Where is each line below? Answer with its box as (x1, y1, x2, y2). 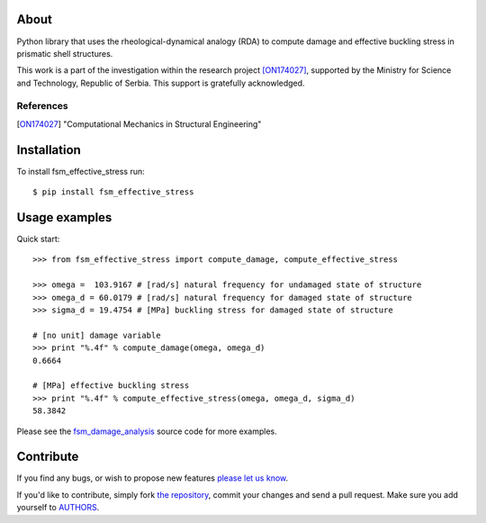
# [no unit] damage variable (32, 329, 161, 340)
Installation (16, 142, 81, 158)
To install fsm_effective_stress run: (16, 166, 146, 176)
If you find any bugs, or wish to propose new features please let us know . (16, 473, 289, 483)
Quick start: (16, 234, 60, 245)
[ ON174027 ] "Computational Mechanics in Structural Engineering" (16, 118, 262, 130)
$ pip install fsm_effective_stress (32, 187, 194, 197)
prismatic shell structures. (16, 48, 113, 59)
